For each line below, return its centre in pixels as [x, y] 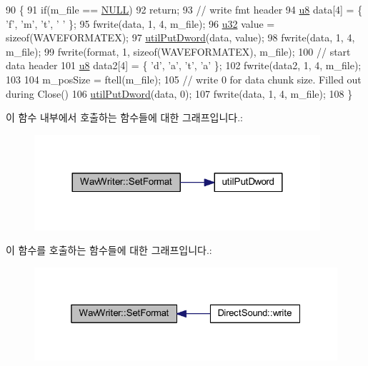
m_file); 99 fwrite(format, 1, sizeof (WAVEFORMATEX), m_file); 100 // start [178, 51]
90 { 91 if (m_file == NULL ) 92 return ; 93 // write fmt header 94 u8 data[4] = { [184, 9]
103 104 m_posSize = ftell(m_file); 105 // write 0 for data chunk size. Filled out [184, 79]
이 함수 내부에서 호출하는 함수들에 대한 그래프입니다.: [124, 117]
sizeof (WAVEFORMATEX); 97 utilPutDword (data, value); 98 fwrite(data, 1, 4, [180, 37]
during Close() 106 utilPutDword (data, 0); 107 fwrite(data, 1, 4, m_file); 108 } [179, 93]
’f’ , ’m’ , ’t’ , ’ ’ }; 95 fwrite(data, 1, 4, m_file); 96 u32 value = [140, 23]
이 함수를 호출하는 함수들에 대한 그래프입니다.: [109, 250]
